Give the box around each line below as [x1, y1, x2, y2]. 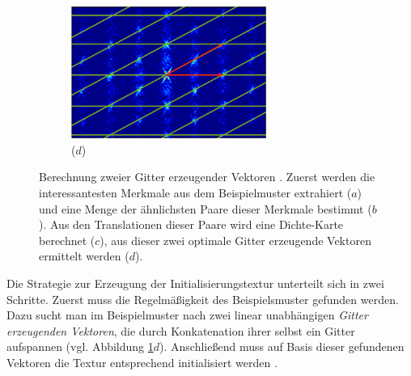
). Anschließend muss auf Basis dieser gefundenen [159, 338, 405, 355]
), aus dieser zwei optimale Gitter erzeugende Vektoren [100, 231, 371, 248]
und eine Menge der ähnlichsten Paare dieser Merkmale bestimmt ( [39, 200, 372, 217]
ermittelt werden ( [39, 247, 129, 264]
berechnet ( [39, 231, 95, 248]
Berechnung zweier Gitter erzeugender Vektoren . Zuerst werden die [39, 168, 375, 185]
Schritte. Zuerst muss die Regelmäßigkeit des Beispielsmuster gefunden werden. [6, 290, 399, 307]
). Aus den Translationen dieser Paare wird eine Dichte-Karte [39, 216, 344, 233]
